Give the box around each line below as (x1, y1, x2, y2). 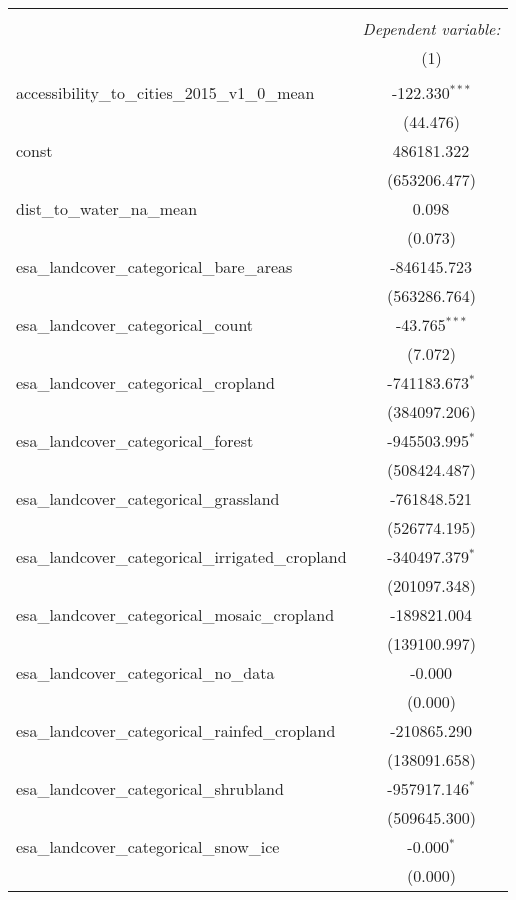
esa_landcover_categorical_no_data (16, 661, 275, 684)
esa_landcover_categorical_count (16, 313, 254, 336)
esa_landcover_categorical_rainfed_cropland (16, 719, 336, 742)
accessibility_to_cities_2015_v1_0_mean (16, 81, 315, 104)
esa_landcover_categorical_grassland (16, 487, 280, 510)
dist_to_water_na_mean (16, 197, 198, 220)
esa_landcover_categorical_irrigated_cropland (16, 545, 347, 568)
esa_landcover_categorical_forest (16, 429, 254, 452)
